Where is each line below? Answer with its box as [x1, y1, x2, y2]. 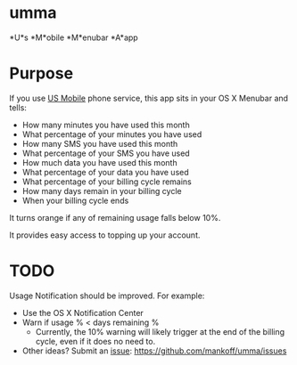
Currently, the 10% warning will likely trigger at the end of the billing [35, 326, 285, 337]
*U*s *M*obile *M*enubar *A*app [9, 32, 138, 43]
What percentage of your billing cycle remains [21, 176, 192, 187]
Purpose [9, 63, 74, 84]
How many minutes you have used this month [21, 119, 190, 130]
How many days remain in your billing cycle [21, 185, 182, 196]
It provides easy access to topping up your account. [9, 230, 201, 240]
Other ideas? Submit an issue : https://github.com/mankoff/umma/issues [21, 345, 287, 356]
